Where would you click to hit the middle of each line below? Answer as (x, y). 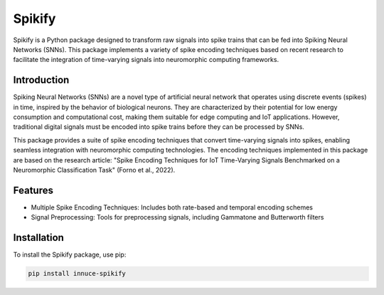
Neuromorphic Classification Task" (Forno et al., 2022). (94, 170)
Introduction (41, 80)
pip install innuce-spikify (77, 274)
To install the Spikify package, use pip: (70, 255)
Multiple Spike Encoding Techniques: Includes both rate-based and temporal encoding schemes (172, 207)
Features (33, 190)
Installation (38, 238)
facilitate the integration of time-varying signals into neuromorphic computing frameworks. (146, 60)
